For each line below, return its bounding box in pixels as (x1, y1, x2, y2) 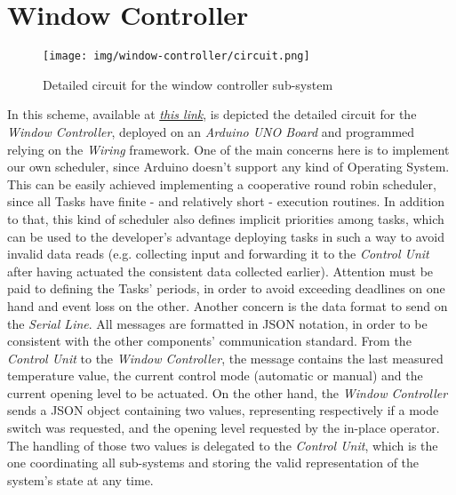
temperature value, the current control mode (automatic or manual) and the (7, 366, 423, 385)
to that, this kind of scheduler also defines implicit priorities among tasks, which (7, 209, 444, 228)
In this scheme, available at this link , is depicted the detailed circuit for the (7, 105, 417, 124)
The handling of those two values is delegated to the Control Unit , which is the (7, 435, 438, 454)
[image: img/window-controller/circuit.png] (43, 50, 310, 63)
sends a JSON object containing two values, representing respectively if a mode (7, 401, 439, 419)
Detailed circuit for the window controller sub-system (43, 75, 333, 93)
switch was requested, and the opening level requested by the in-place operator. (7, 419, 440, 437)
